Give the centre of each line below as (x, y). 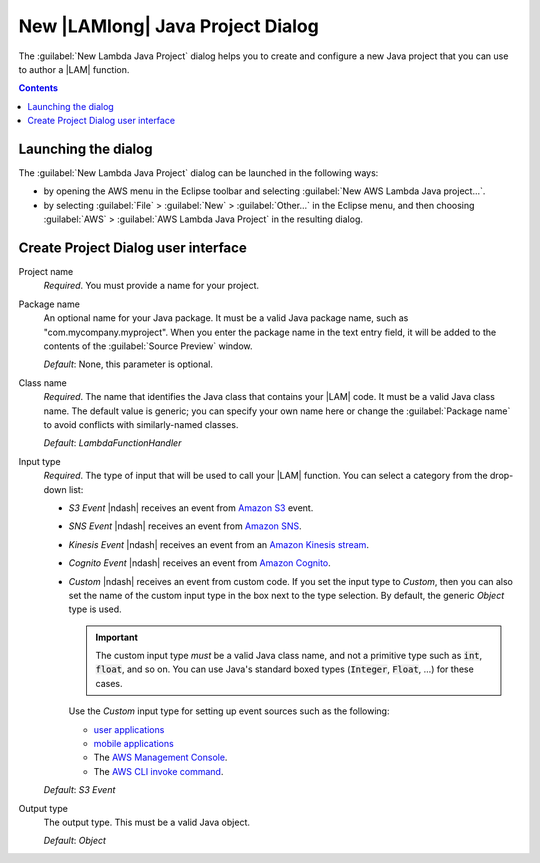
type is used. (95, 609)
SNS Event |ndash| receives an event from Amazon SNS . (185, 526)
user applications (129, 729)
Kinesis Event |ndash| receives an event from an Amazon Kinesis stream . (219, 544)
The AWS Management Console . (160, 757)
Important (117, 637)
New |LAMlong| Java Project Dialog (168, 26)
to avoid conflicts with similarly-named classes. (141, 424)
